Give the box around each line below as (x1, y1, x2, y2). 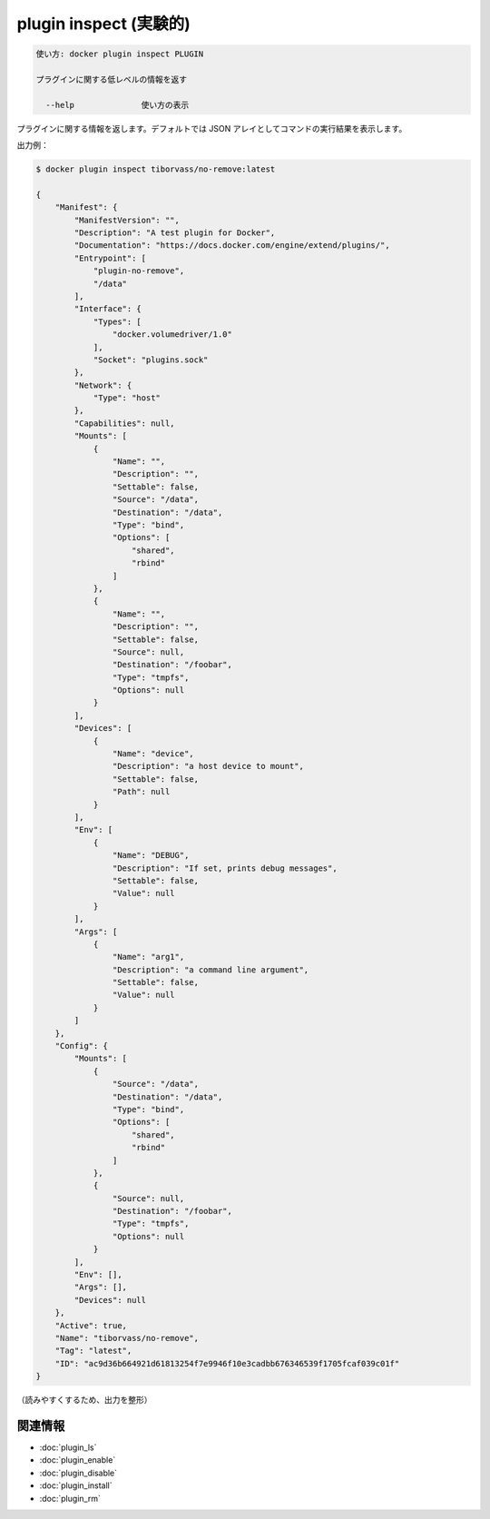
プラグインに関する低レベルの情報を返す (35, 74, 188, 84)
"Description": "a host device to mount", (112, 761, 304, 772)
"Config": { (54, 1041, 109, 1051)
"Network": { (73, 380, 132, 390)
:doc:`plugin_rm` (39, 1493, 102, 1504)
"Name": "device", (112, 749, 194, 759)
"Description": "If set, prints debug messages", (112, 863, 338, 873)
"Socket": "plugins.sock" (93, 354, 209, 365)
